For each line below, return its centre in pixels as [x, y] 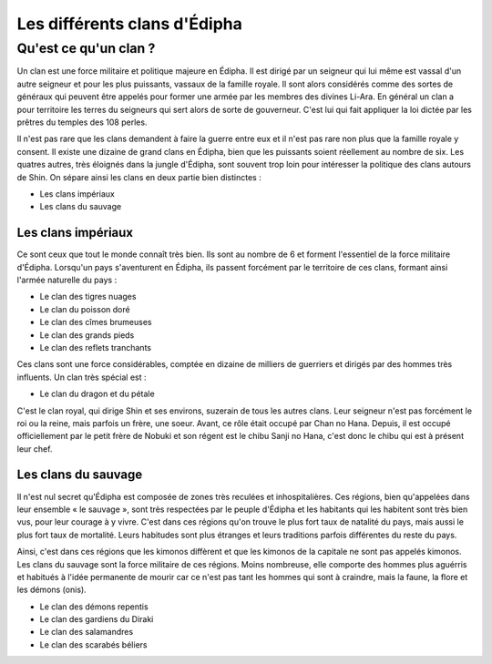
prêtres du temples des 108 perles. [82, 122]
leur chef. [35, 449]
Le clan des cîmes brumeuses [96, 322]
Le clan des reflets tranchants [96, 347]
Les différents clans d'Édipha [130, 24]
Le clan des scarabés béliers [93, 644]
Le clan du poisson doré [85, 309]
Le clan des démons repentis [94, 607]
